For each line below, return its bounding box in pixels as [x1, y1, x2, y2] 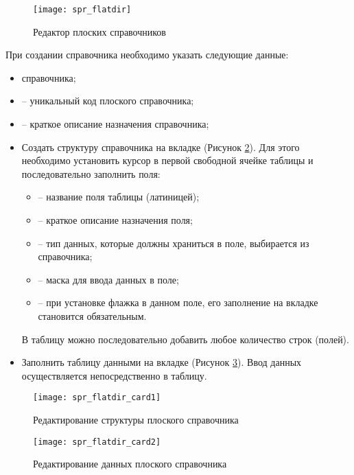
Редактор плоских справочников [33, 24, 166, 38]
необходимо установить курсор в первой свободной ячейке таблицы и [21, 153, 314, 167]
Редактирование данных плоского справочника [33, 456, 227, 471]
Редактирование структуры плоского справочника [33, 413, 239, 426]
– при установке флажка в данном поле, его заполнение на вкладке [38, 295, 318, 310]
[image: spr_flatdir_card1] [33, 393, 161, 403]
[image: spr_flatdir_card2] [33, 437, 161, 447]
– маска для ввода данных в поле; [38, 272, 179, 286]
